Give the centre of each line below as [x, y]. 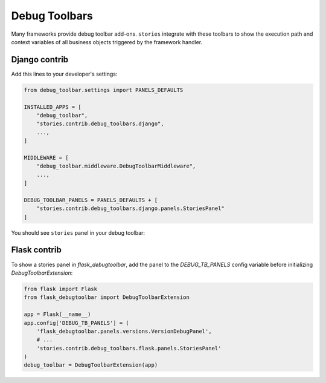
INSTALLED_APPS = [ [53, 107]
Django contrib [40, 60]
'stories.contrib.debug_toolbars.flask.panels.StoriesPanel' [129, 348]
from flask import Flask [61, 289]
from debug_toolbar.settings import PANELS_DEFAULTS [104, 90]
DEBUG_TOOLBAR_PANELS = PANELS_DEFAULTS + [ [91, 200]
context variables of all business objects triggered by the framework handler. [107, 42]
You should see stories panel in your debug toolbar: [78, 232]
